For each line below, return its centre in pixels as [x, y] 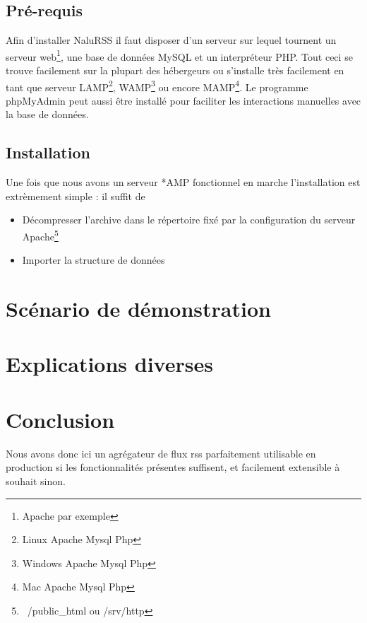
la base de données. [47, 114]
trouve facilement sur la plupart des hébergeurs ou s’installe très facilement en [175, 70]
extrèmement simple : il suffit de [76, 196]
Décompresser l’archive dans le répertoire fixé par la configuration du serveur [189, 220]
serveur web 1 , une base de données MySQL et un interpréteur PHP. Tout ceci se [179, 55]
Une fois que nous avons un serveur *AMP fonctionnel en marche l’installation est [183, 182]
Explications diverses [109, 364]
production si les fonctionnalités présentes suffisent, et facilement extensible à [173, 467]
